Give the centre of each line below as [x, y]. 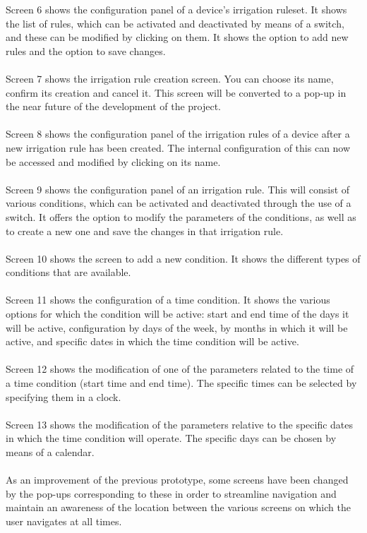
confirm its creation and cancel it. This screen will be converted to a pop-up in [176, 92]
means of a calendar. [50, 452]
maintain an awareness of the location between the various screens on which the [178, 507]
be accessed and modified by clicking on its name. [113, 161]
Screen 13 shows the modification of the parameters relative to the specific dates [180, 424]
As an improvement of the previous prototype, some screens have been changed [177, 480]
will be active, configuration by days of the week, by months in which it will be [177, 327]
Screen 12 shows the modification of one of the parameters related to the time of [180, 369]
